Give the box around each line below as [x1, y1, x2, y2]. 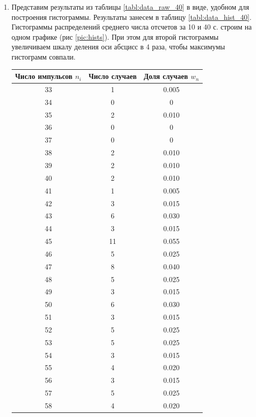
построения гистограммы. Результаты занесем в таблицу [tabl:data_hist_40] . [11, 11, 252, 22]
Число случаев [88, 71, 137, 81]
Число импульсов [15, 71, 73, 81]
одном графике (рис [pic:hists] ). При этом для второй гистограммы [11, 31, 219, 42]
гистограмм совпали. [11, 51, 76, 62]
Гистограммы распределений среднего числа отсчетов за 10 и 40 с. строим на [11, 21, 252, 32]
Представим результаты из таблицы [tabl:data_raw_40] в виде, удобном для [11, 2, 249, 12]
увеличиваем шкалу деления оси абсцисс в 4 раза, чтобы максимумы [11, 41, 225, 52]
